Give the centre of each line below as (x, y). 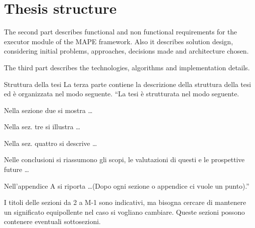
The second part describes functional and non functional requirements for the (121, 32)
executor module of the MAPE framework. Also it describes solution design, (119, 41)
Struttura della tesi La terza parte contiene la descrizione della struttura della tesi (127, 84)
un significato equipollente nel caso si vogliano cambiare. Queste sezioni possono (125, 212)
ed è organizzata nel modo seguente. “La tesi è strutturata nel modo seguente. (122, 94)
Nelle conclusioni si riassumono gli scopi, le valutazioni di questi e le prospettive (124, 159)
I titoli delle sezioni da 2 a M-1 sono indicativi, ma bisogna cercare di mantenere (125, 202)
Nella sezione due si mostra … (48, 110)
